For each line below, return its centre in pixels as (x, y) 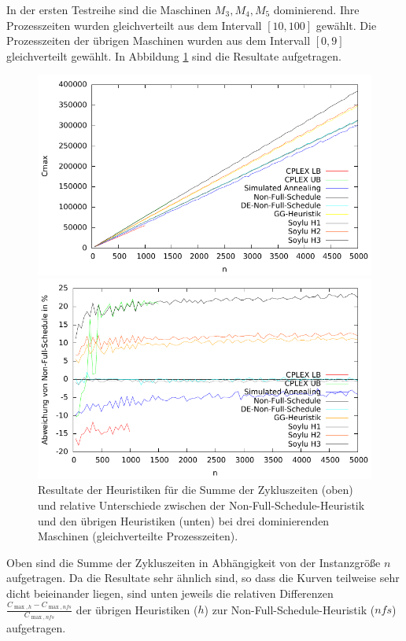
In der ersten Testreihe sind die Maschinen (109, 9)
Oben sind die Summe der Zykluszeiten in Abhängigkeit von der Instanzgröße (194, 562)
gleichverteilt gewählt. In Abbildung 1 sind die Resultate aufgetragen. (174, 55)
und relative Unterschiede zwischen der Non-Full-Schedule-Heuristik (201, 505)
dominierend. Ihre (316, 9)
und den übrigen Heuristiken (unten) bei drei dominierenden (184, 520)
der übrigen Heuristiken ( (137, 609)
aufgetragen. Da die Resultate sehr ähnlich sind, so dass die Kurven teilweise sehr (203, 578)
